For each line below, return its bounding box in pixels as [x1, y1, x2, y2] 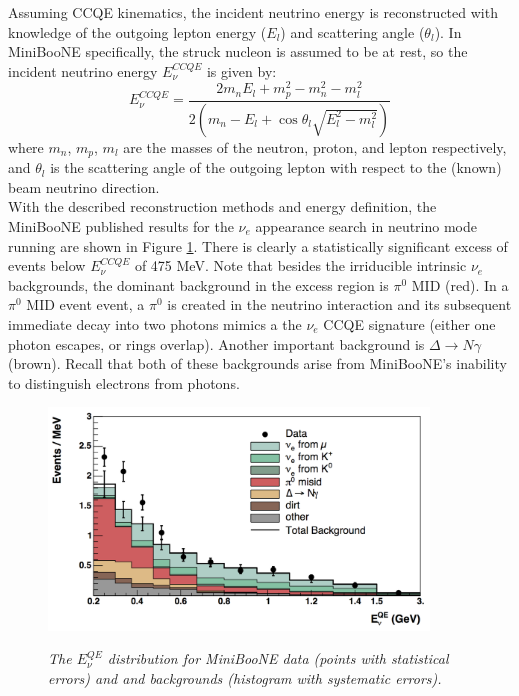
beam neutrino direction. [8, 176, 160, 197]
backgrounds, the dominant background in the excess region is [8, 274, 389, 295]
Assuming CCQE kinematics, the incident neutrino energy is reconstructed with [8, 2, 498, 22]
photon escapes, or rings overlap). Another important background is [8, 333, 425, 354]
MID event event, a [26, 294, 145, 315]
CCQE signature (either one [323, 313, 496, 334]
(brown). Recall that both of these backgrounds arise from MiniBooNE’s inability [8, 353, 507, 374]
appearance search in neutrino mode [255, 216, 478, 237]
